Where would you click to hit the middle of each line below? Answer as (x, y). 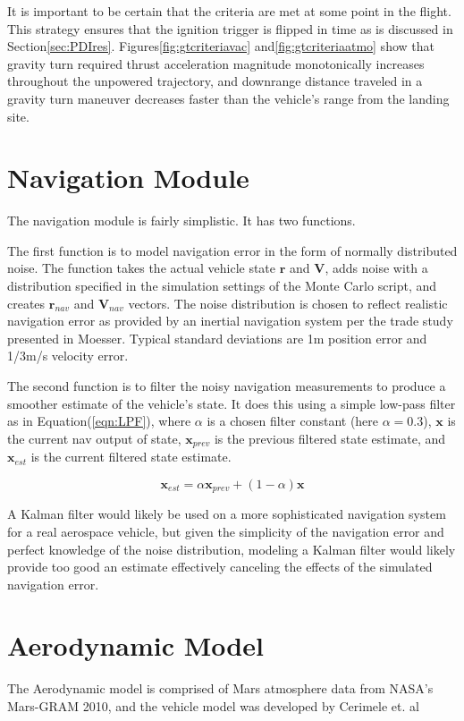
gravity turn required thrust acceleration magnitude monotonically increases (216, 63)
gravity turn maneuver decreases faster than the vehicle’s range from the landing (228, 98)
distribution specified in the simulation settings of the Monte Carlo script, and (222, 286)
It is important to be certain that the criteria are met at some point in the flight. (229, 11)
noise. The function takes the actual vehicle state (142, 268)
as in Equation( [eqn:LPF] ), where (99, 421)
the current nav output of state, (94, 438)
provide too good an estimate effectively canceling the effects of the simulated (220, 567)
